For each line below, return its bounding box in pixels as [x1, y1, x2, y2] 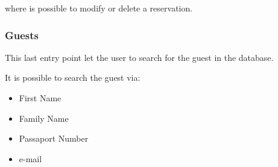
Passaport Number [19, 132, 89, 145]
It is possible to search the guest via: [5, 71, 141, 84]
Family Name [19, 112, 69, 124]
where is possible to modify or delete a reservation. [5, 2, 193, 14]
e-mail [19, 152, 42, 165]
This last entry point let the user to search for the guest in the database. [5, 51, 274, 63]
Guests [5, 27, 39, 42]
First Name [19, 92, 62, 104]
